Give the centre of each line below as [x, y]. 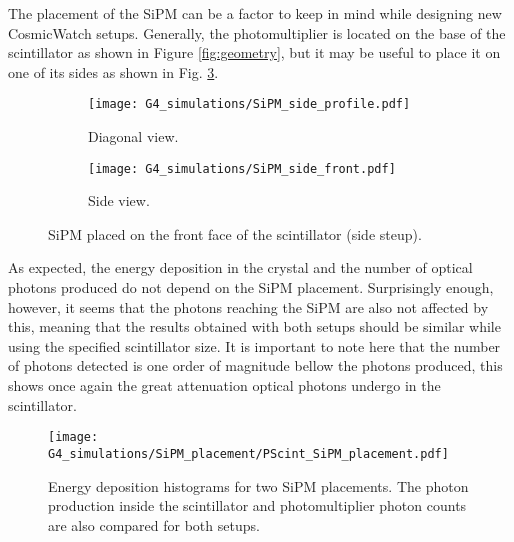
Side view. [119, 200]
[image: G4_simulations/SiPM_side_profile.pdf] [249, 104]
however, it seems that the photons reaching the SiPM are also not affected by [248, 306]
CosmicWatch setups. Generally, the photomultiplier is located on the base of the [257, 32]
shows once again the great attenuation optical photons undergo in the [224, 385]
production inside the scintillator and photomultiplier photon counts [257, 505]
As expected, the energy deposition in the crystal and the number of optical [240, 267]
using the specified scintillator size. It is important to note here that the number [254, 345]
